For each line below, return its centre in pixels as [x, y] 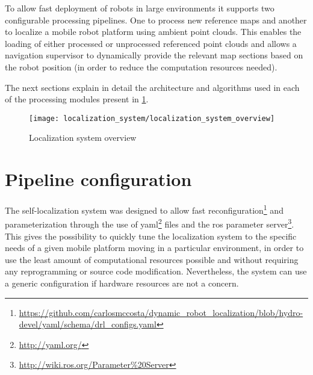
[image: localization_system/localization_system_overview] [152, 118]
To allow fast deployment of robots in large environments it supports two [140, 8]
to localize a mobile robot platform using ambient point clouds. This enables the [153, 32]
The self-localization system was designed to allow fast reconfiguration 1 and [144, 209]
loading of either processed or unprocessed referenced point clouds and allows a [151, 43]
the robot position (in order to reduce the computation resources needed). [141, 67]
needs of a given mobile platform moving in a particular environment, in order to [154, 248]
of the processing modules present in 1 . [77, 99]
